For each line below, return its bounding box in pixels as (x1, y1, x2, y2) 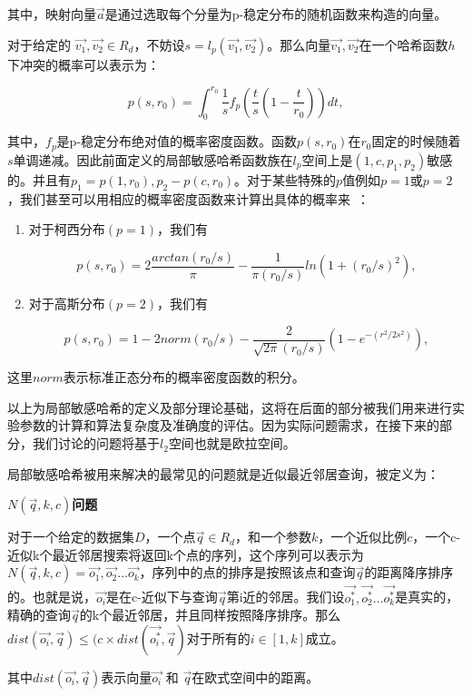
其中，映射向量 (7, 5, 96, 23)
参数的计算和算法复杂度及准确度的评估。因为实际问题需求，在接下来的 (19, 416, 439, 435)
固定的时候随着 (371, 132, 461, 151)
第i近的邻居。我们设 (226, 587, 345, 606)
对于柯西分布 (28, 220, 105, 239)
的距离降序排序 (364, 563, 454, 582)
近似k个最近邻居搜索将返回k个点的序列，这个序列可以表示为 (7, 544, 364, 564)
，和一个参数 (235, 527, 311, 546)
